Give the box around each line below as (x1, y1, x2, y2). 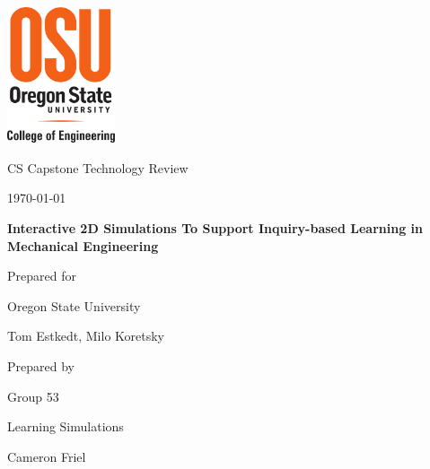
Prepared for (7, 266, 76, 285)
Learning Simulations (7, 417, 124, 436)
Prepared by (7, 356, 75, 375)
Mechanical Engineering (7, 236, 159, 255)
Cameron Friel (7, 447, 86, 465)
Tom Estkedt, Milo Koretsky (7, 326, 164, 345)
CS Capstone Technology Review (7, 158, 189, 177)
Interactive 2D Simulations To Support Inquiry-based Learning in (7, 218, 423, 237)
